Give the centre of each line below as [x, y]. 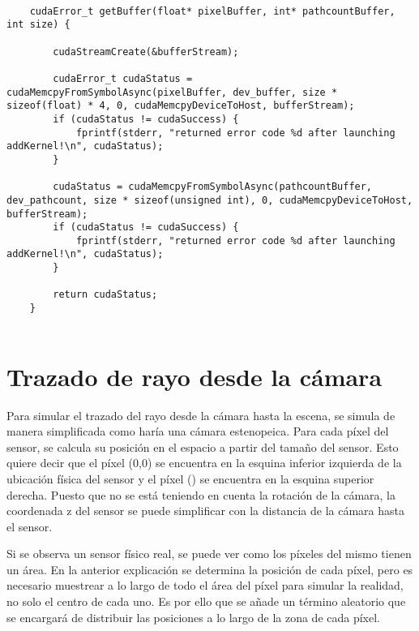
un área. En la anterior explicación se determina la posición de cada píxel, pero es [210, 569]
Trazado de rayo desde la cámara [195, 376]
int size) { [38, 25]
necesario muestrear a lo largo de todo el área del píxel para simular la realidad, [205, 585]
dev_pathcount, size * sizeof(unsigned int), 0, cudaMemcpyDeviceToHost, [210, 200]
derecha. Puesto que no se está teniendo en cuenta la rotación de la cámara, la [201, 494]
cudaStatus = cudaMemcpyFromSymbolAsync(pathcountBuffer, [213, 187]
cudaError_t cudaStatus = [123, 78]
